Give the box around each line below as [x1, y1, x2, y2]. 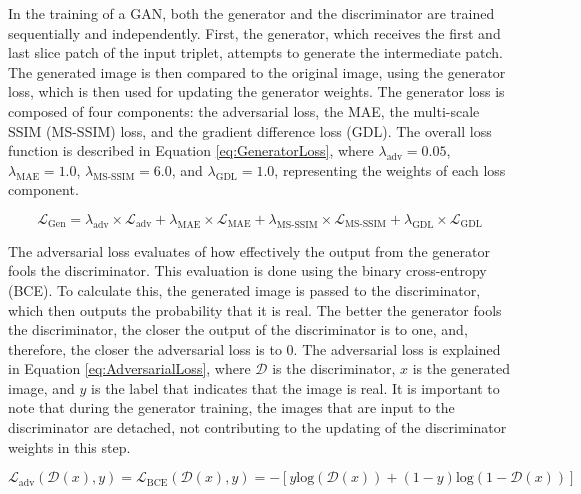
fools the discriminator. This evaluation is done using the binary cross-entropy [8, 260, 487, 281]
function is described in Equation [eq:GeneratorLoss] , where [8, 140, 374, 161]
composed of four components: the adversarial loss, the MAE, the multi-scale [8, 100, 480, 121]
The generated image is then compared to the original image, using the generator [8, 61, 506, 82]
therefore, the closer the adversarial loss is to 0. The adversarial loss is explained [8, 338, 501, 359]
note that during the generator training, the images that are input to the [8, 397, 455, 418]
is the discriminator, [272, 358, 396, 379]
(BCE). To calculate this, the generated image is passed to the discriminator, [8, 279, 481, 300]
